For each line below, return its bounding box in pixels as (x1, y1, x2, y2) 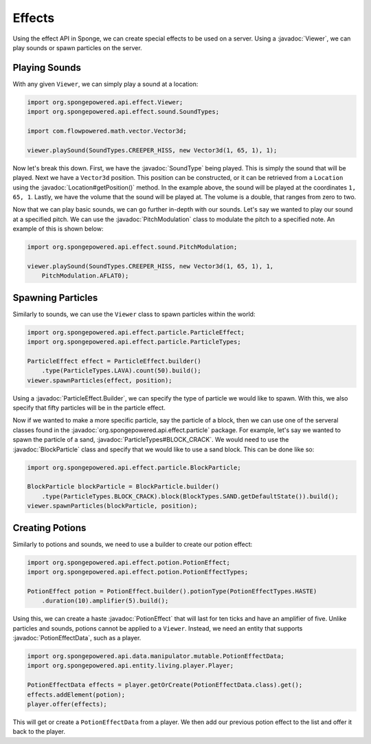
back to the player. (12, 728, 65, 736)
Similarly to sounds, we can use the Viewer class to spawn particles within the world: (12, 310, 256, 318)
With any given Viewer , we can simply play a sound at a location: (12, 80, 199, 88)
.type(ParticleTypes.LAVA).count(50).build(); (41, 367, 202, 374)
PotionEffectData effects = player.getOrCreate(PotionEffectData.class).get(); (27, 681, 303, 689)
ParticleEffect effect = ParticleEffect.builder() (27, 357, 202, 365)
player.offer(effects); (27, 700, 108, 708)
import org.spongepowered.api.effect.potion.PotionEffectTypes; (27, 568, 249, 576)
